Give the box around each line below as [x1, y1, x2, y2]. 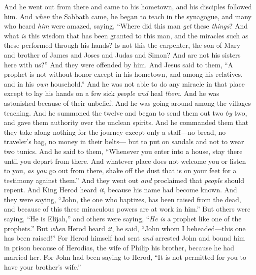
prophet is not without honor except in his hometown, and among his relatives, [4, 69, 243, 79]
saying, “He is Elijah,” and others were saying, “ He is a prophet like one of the [4, 214, 242, 224]
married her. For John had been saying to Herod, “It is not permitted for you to [4, 252, 247, 262]
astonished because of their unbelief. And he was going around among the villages [4, 97, 251, 108]
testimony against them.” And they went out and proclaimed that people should [4, 175, 244, 185]
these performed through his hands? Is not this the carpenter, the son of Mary [4, 40, 241, 50]
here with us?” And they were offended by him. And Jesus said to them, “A [4, 59, 233, 69]
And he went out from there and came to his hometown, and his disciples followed [4, 1, 252, 11]
